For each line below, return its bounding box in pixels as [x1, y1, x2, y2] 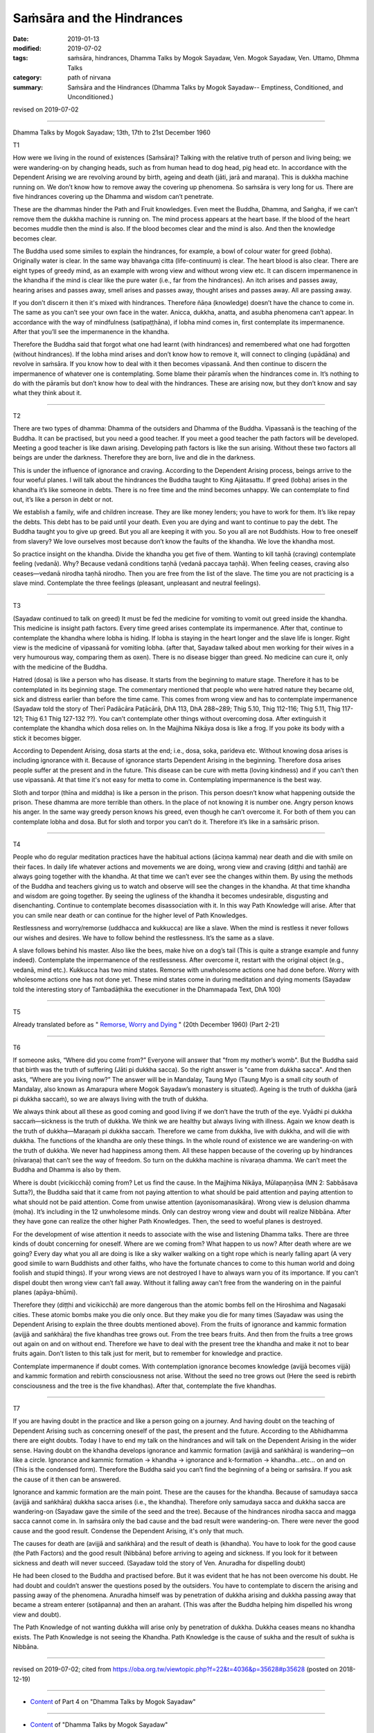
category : [12, 73, 42, 82]
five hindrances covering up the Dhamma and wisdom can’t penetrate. [12, 193, 214, 201]
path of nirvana [67, 73, 111, 82]
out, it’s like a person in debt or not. [12, 495, 114, 503]
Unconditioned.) [67, 92, 114, 101]
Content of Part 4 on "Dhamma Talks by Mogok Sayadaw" [30, 1698, 197, 1706]
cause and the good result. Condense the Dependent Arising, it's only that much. [12, 1526, 244, 1535]
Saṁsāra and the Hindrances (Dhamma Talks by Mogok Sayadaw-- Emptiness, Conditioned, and [67, 83, 344, 92]
